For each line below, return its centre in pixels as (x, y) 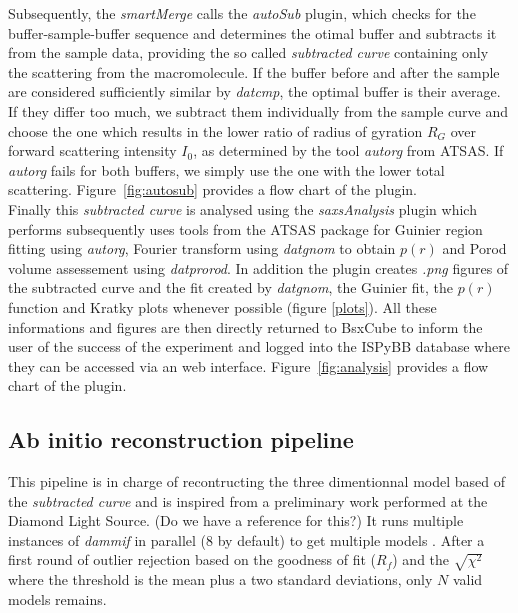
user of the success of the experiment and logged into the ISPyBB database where (259, 346)
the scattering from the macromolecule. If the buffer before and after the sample (254, 71)
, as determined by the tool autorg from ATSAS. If (348, 150)
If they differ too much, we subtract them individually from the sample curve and (258, 110)
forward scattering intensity (92, 150)
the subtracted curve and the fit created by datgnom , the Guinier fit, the (231, 287)
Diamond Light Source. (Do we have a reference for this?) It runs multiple (236, 520)
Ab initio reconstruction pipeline (181, 439)
